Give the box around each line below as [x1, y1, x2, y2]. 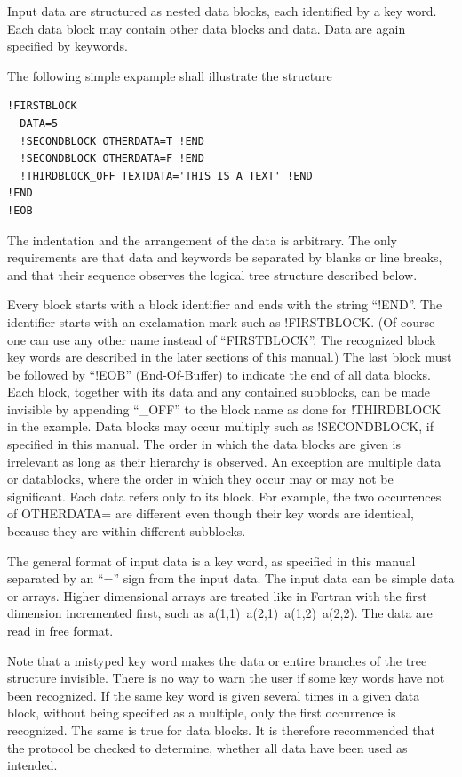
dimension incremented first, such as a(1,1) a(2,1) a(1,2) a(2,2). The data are [7, 604, 433, 622]
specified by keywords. [7, 36, 128, 55]
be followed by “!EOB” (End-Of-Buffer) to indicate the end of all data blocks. [7, 364, 431, 383]
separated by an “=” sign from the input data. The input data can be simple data [7, 569, 455, 588]
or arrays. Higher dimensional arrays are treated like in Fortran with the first [7, 586, 427, 605]
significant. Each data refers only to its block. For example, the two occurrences [7, 486, 442, 505]
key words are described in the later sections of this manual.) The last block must [7, 348, 452, 366]
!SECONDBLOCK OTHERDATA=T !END [20, 134, 204, 148]
